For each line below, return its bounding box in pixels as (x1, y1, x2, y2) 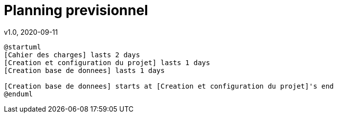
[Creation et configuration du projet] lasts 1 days (4, 58, 210, 67)
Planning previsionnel (4, 2, 148, 19)
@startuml (4, 43, 41, 51)
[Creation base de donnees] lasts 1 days (4, 66, 165, 74)
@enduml (4, 90, 33, 98)
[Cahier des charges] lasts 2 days (4, 50, 140, 59)
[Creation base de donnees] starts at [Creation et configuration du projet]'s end (4, 82, 334, 90)
